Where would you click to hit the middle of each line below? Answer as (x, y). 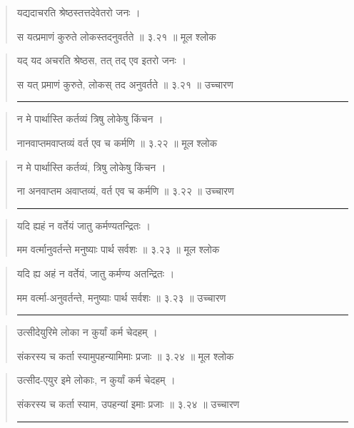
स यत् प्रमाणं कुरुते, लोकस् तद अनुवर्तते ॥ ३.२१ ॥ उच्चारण (125, 84)
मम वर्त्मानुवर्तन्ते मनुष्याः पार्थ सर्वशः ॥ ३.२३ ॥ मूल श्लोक (118, 249)
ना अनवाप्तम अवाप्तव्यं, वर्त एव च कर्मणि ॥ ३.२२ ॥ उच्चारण (125, 191)
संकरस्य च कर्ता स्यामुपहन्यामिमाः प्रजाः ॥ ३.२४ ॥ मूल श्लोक (125, 356)
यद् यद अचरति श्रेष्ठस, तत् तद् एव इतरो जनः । (102, 60)
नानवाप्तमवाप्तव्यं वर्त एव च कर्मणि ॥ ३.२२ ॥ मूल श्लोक (117, 142)
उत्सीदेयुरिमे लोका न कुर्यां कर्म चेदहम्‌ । (87, 332)
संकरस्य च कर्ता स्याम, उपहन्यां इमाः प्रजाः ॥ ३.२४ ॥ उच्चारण (128, 403)
